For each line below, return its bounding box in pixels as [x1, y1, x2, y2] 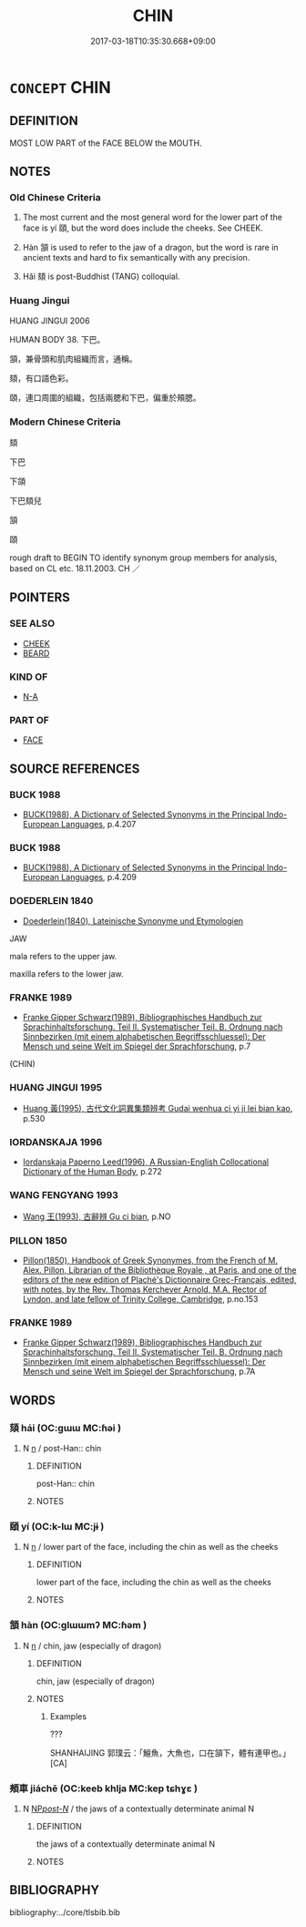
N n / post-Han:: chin [22, 1443, 102, 1454]
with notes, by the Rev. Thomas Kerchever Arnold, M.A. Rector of [22, 1284, 268, 1295]
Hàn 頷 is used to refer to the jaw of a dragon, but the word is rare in [22, 242, 280, 253]
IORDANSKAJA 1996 [9, 1136, 103, 1149]
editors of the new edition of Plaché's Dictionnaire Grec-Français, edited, [22, 1275, 297, 1286]
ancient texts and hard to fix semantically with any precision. [22, 252, 250, 263]
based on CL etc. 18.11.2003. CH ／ [9, 563, 141, 574]
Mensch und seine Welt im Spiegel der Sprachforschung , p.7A [22, 1366, 256, 1377]
